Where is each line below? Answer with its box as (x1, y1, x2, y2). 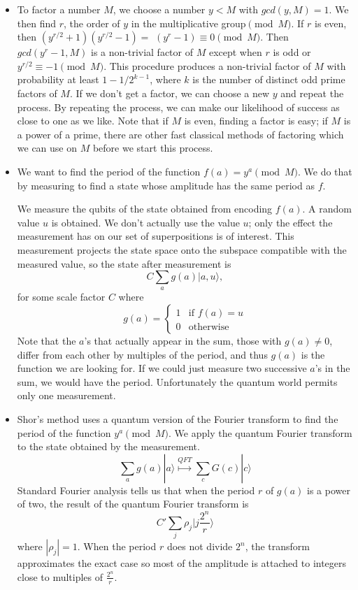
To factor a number (17, 2, 101, 16)
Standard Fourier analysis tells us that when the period (17, 482, 255, 497)
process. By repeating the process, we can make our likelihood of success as (17, 99, 340, 114)
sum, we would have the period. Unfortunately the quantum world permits (17, 374, 338, 389)
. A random (302, 201, 352, 216)
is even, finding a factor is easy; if (184, 113, 328, 128)
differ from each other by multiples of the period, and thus (17, 347, 268, 361)
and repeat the (280, 85, 344, 100)
